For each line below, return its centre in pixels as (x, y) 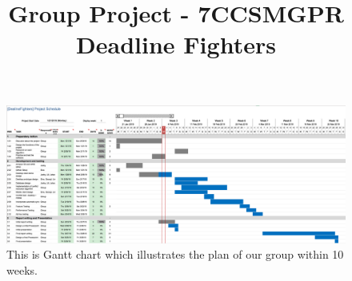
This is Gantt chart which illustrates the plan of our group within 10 (175, 254)
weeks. (22, 269)
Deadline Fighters (176, 44)
